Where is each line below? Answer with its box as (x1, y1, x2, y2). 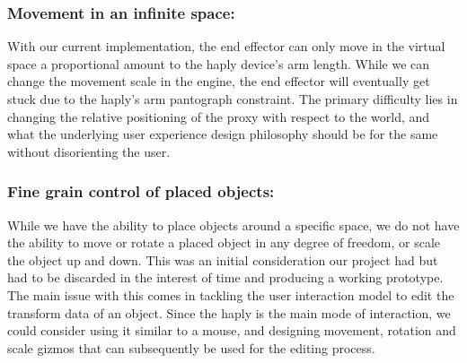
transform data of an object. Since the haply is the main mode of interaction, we (7, 303, 451, 322)
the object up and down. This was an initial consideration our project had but (7, 250, 438, 269)
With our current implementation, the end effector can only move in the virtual (7, 37, 445, 56)
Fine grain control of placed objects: (7, 180, 275, 203)
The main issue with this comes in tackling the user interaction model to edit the (7, 285, 454, 304)
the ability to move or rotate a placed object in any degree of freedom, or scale (7, 233, 441, 252)
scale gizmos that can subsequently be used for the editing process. (7, 338, 375, 357)
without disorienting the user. (7, 142, 171, 160)
